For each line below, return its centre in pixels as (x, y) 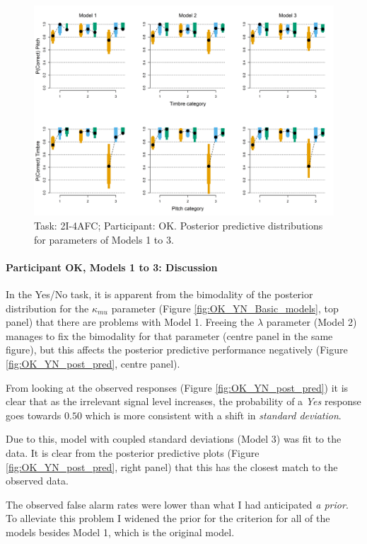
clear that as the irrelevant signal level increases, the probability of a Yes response (183, 401)
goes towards (34, 415)
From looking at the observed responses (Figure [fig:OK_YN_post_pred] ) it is (177, 387)
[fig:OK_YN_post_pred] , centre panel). (93, 364)
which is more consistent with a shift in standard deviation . (213, 415)
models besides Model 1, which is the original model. (120, 532)
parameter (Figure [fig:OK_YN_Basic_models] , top (225, 308)
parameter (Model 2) (311, 322)
